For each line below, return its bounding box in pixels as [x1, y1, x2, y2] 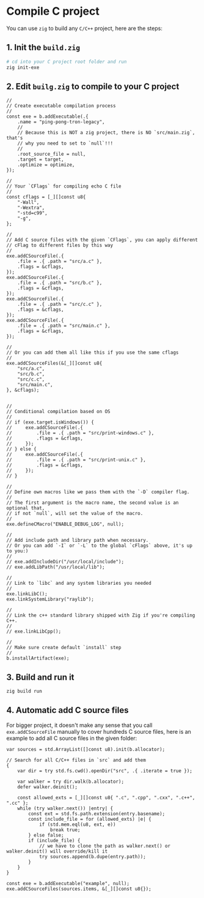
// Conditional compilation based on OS [6, 409, 111, 415]
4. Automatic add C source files [6, 705, 129, 715]
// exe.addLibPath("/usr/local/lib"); [6, 564, 105, 571]
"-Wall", [17, 199, 40, 206]
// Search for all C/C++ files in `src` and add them [6, 757, 147, 763]
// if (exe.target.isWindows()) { [6, 419, 95, 425]
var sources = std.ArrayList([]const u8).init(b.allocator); [6, 746, 166, 752]
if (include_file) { [28, 837, 81, 843]
